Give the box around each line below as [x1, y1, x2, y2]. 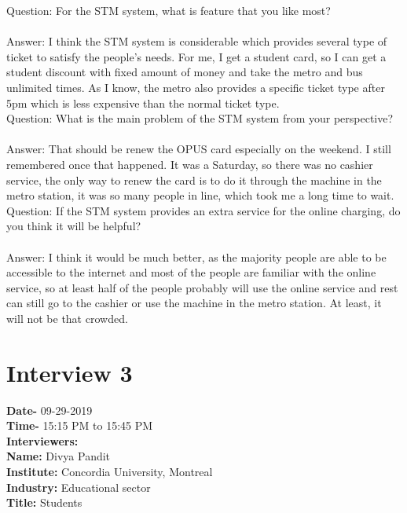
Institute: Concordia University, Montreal [6, 463, 213, 479]
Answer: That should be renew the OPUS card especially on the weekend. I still [6, 141, 391, 157]
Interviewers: [6, 432, 79, 449]
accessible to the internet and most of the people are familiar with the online [6, 264, 376, 280]
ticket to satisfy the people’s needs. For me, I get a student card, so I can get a [6, 48, 387, 64]
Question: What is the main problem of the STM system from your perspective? [6, 110, 394, 126]
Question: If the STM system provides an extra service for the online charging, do [6, 202, 401, 218]
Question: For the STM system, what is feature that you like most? [6, 2, 331, 18]
